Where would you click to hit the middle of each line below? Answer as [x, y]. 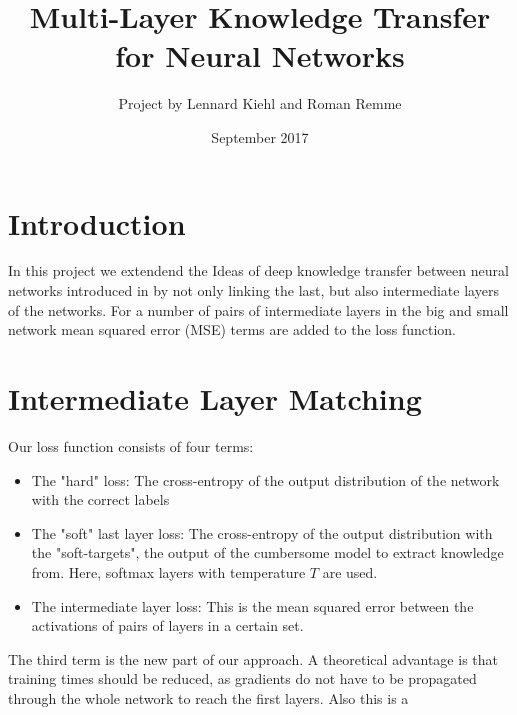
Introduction [97, 222]
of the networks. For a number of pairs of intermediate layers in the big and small [258, 309]
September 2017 [260, 136]
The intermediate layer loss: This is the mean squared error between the [252, 605]
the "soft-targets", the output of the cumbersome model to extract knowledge [267, 552]
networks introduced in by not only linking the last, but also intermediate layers [253, 290]
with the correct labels [100, 499]
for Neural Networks [260, 55]
